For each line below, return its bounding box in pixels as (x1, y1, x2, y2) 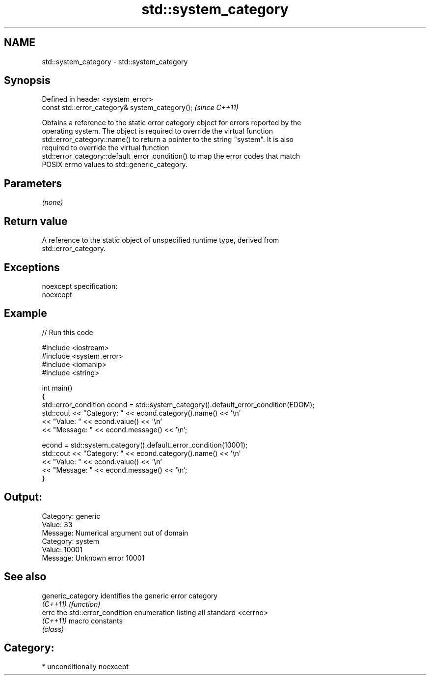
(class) (42, 624, 64, 633)
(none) (42, 198, 63, 207)
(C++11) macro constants (42, 616, 123, 625)
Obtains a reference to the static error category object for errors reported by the (42, 118, 301, 127)
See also (4, 570, 47, 583)
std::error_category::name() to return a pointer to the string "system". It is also (42, 135, 294, 144)
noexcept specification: (42, 282, 118, 290)
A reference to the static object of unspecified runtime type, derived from (42, 236, 279, 245)
